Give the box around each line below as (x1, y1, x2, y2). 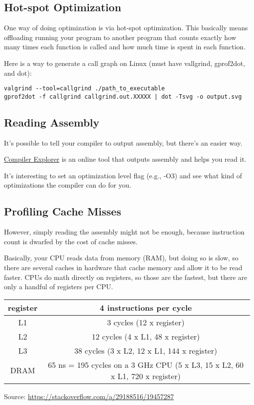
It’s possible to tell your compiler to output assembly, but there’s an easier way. (4, 137, 242, 148)
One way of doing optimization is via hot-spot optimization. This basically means (4, 22, 248, 33)
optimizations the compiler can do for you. (4, 180, 131, 190)
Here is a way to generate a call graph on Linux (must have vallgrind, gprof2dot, (4, 58, 245, 68)
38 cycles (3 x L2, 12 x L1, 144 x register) (74, 344, 217, 356)
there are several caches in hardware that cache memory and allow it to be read (4, 262, 243, 273)
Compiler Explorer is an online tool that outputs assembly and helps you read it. (4, 154, 247, 164)
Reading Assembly (4, 114, 100, 129)
